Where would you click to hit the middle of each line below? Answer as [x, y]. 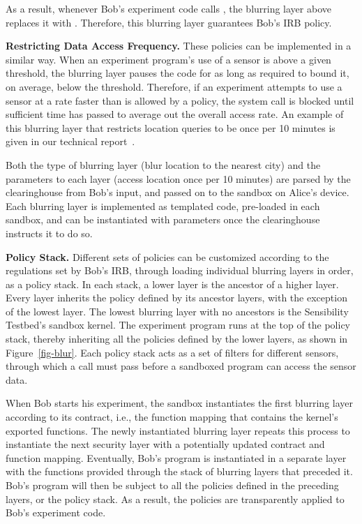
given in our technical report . [70, 141]
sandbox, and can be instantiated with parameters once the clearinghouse [163, 219]
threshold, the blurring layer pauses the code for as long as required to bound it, [178, 73]
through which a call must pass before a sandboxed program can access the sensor [181, 366]
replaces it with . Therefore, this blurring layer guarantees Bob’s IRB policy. [169, 22]
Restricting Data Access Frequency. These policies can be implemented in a [179, 46]
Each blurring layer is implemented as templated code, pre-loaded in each [163, 205]
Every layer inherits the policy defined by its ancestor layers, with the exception [176, 298]
